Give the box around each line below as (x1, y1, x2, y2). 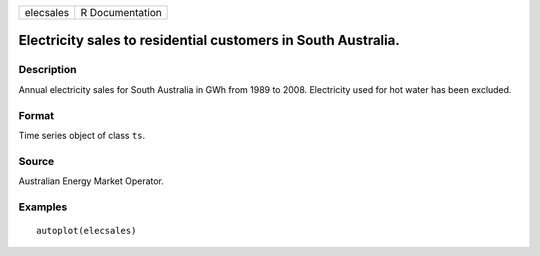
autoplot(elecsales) (36, 225, 137, 236)
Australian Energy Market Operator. (18, 175, 165, 187)
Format (18, 108, 55, 122)
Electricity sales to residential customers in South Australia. (18, 32, 400, 49)
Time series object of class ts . (18, 129, 146, 141)
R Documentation (80, 6, 162, 19)
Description (18, 63, 77, 77)
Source (18, 154, 55, 168)
